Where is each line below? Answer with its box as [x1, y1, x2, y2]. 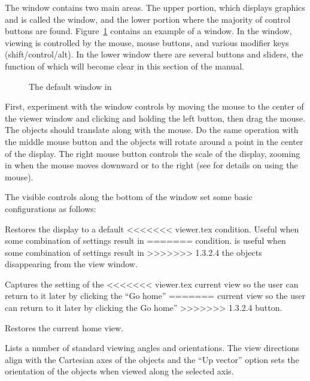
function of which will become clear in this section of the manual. [5, 59, 244, 72]
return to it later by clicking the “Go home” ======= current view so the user [5, 289, 306, 302]
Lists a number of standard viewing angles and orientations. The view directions [5, 341, 299, 354]
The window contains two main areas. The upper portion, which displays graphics [5, 1, 305, 13]
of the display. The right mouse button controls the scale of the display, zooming [5, 147, 300, 159]
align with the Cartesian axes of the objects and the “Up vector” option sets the [5, 353, 299, 365]
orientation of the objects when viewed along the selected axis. [5, 365, 234, 377]
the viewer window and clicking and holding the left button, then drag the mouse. [5, 111, 305, 124]
